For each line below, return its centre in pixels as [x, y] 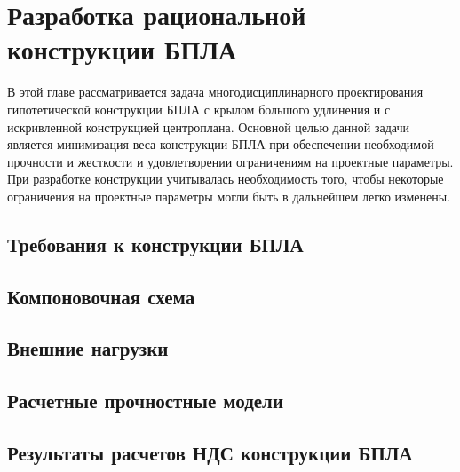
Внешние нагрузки [88, 348]
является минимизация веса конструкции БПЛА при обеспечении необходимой [221, 144]
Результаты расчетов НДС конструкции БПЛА [210, 452]
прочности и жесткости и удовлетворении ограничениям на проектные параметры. [230, 161]
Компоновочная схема [101, 296]
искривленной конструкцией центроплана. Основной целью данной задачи [209, 126]
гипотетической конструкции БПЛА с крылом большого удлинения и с [199, 109]
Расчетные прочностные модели [145, 401]
